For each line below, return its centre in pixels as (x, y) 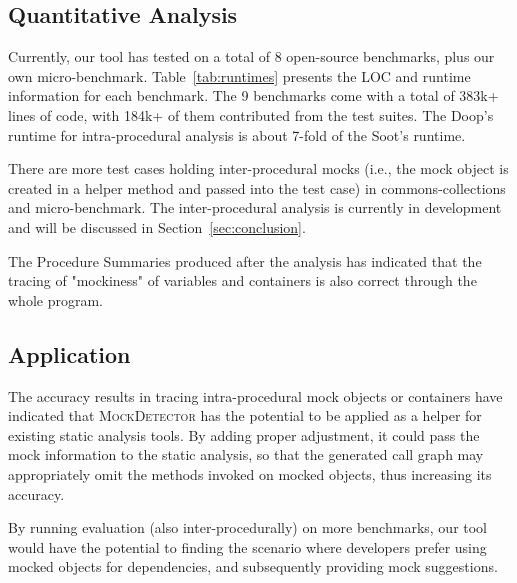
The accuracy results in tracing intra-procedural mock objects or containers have (255, 395)
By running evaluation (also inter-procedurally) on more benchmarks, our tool (248, 527)
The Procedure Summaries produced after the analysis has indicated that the (245, 260)
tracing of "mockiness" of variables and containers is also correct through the (242, 280)
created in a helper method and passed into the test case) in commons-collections (257, 187)
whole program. (55, 299)
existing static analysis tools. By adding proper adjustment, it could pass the (244, 434)
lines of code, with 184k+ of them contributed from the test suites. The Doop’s (251, 114)
